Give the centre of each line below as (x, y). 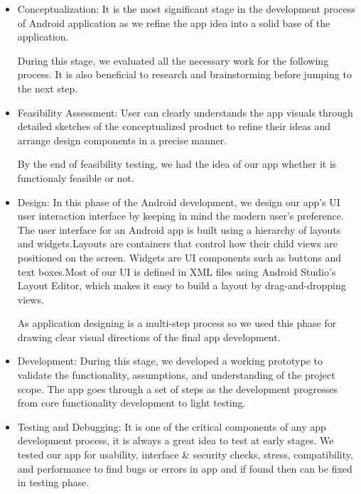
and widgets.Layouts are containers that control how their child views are (178, 243)
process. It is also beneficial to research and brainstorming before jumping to (184, 74)
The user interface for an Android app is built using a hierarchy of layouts (179, 229)
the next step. (48, 88)
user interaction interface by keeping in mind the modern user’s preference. (180, 216)
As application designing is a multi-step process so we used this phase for (177, 323)
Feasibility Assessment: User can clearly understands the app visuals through (185, 112)
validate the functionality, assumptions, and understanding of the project (176, 375)
